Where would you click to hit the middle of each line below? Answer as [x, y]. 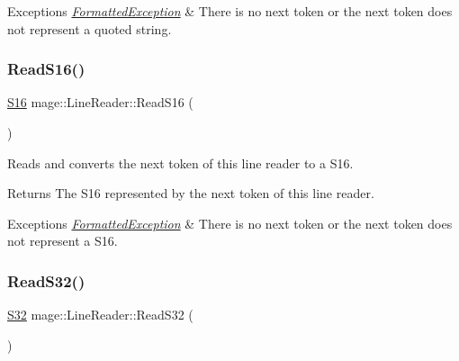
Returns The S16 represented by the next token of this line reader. [191, 193]
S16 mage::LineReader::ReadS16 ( [100, 102]
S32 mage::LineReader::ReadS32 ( [100, 315]
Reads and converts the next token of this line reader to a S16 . [180, 162]
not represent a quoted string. [90, 28]
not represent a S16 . [63, 241]
